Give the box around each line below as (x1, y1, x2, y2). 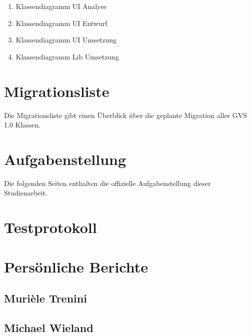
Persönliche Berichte (4, 256, 148, 276)
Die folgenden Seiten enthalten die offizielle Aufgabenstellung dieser (4, 177, 211, 188)
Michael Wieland (4, 319, 93, 335)
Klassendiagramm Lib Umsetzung (15, 51, 119, 61)
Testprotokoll (4, 217, 97, 237)
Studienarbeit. (4, 187, 47, 198)
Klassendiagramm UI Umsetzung (15, 34, 117, 45)
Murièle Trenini (4, 290, 87, 306)
